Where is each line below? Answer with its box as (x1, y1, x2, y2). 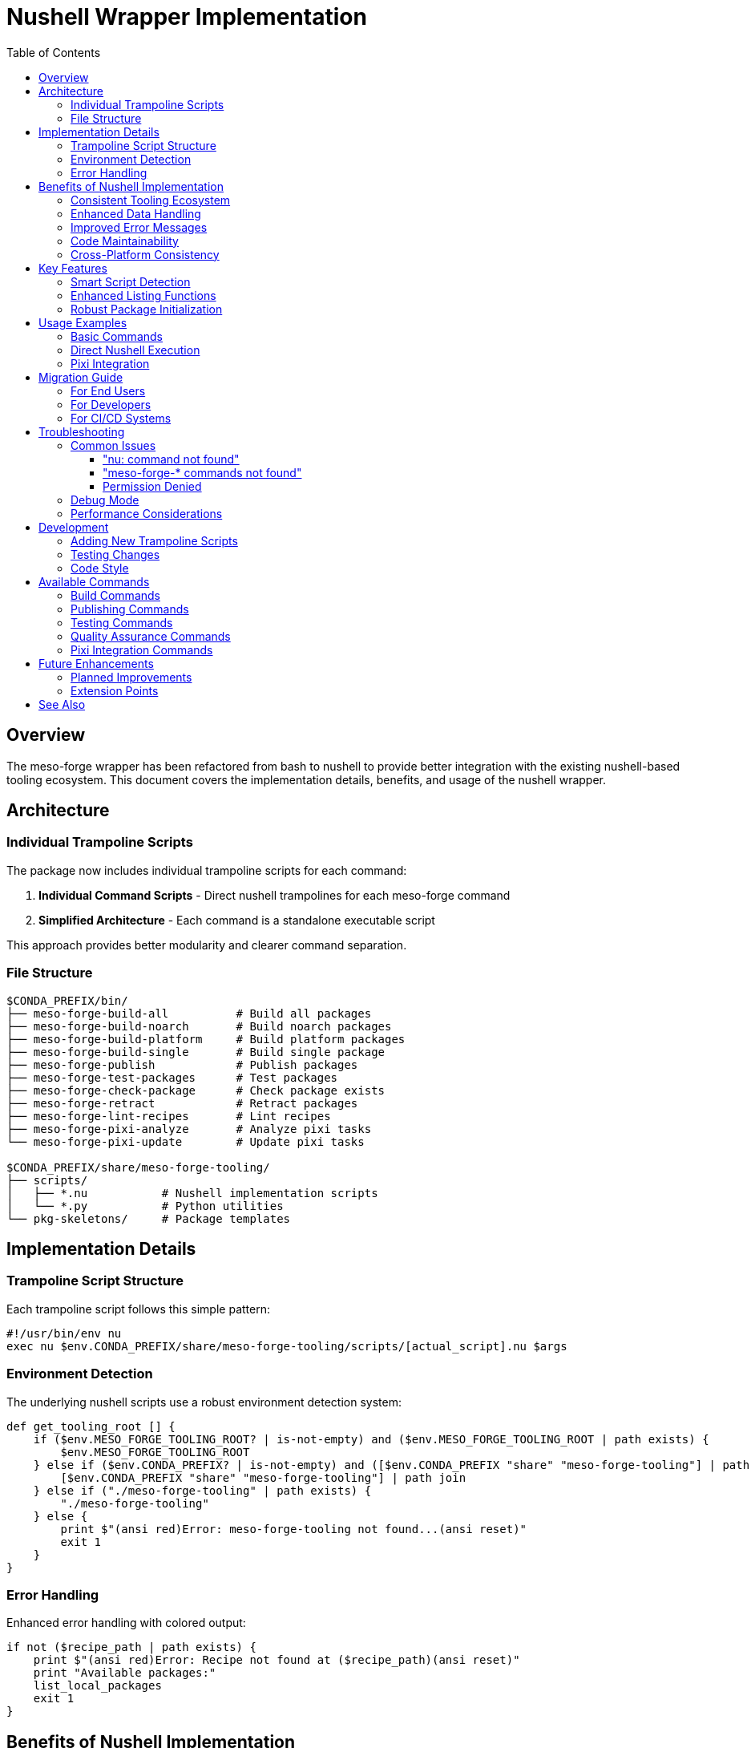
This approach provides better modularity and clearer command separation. (6, 937, 407, 952)
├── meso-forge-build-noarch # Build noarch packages (6, 1019, 392, 1033)
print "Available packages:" (33, 1666, 216, 1680)
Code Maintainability (71, 233, 179, 248)
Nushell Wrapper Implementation (6, 3, 367, 30)
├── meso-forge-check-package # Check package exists (6, 1083, 386, 1097)
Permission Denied (103, 479, 202, 493)
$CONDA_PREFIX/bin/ (6, 993, 128, 1007)
